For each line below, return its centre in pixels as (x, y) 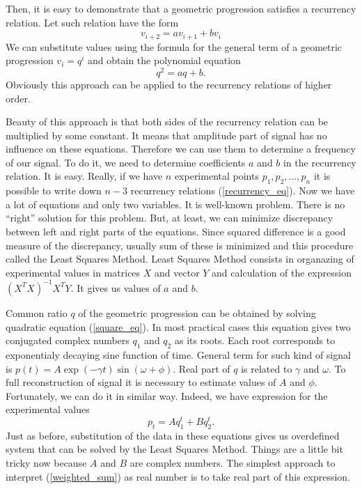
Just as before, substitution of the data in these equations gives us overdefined (173, 435)
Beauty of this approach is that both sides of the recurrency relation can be (167, 122)
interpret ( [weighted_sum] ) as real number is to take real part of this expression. (178, 476)
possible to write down (54, 191)
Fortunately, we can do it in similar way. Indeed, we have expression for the (167, 395)
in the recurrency (320, 162)
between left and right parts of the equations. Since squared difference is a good (176, 232)
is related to (267, 368)
